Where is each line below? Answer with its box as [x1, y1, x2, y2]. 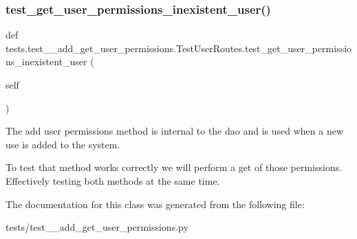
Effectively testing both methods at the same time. [6, 173, 220, 187]
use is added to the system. [6, 137, 120, 151]
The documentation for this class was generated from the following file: [6, 196, 305, 211]
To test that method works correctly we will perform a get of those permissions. [6, 160, 343, 174]
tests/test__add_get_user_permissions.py [6, 220, 188, 234]
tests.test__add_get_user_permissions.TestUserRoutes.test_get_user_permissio [6, 41, 352, 55]
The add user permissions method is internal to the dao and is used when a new [6, 124, 344, 138]
